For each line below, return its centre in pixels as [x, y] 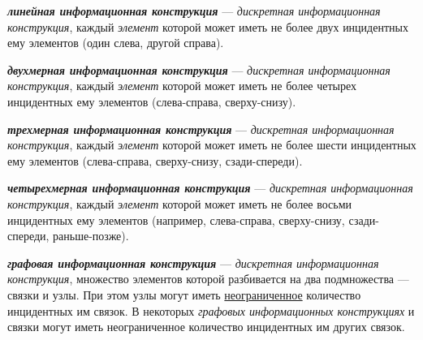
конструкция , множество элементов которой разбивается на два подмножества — [208, 279]
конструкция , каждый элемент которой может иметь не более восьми [180, 203]
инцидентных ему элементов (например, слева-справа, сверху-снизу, [176, 219]
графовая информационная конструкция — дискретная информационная [193, 263]
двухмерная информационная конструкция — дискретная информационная [199, 69]
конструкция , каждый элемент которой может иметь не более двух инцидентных [208, 26]
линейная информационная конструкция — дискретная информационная [194, 11]
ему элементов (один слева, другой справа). [116, 43]
